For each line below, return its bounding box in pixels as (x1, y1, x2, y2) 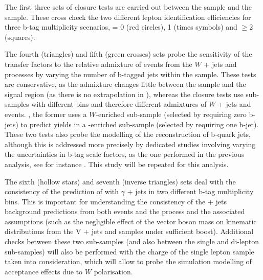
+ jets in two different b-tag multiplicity (127, 186, 254, 197)
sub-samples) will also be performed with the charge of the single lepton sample (5, 246, 254, 256)
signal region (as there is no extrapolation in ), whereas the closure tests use (5, 88, 244, 99)
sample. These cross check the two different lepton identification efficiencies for (5, 11, 251, 22)
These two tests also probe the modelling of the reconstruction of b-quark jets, (5, 129, 251, 139)
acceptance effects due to (5, 266, 83, 276)
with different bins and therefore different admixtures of (31, 99, 207, 109)
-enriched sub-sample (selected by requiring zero (96, 108, 247, 119)
